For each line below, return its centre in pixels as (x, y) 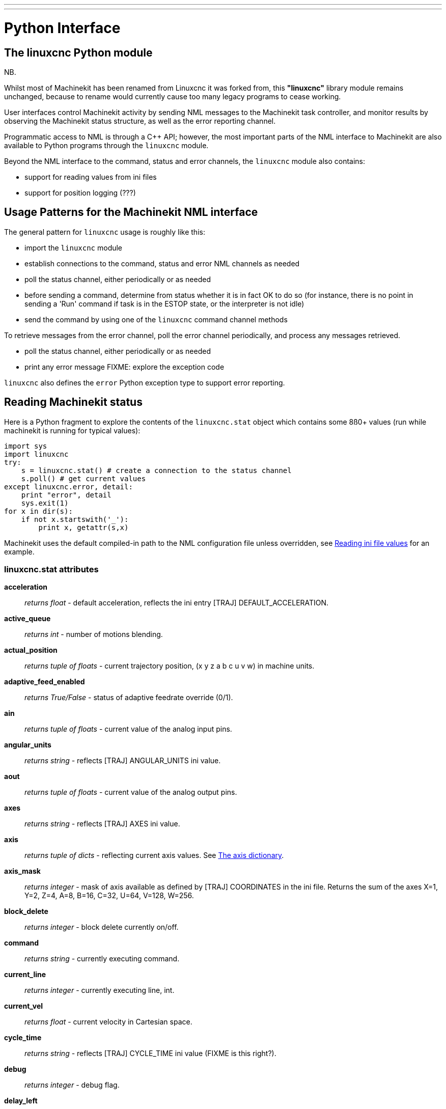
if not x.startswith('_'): (75, 519)
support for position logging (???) (80, 192)
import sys (26, 446)
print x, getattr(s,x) (83, 527)
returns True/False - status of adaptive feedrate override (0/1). (129, 698)
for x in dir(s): (38, 511)
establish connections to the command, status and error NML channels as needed (162, 263)
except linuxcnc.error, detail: (68, 487)
